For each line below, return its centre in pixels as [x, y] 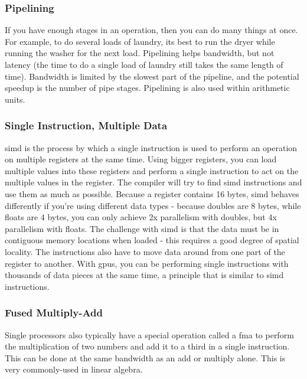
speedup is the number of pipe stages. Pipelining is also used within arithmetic [147, 88]
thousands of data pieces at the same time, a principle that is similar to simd [144, 275]
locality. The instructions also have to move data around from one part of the [145, 251]
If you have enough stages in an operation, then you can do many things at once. [151, 30]
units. [15, 99]
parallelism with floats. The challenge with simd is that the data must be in [142, 228]
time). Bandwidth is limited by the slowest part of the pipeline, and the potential [152, 76]
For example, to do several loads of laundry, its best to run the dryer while [140, 41]
